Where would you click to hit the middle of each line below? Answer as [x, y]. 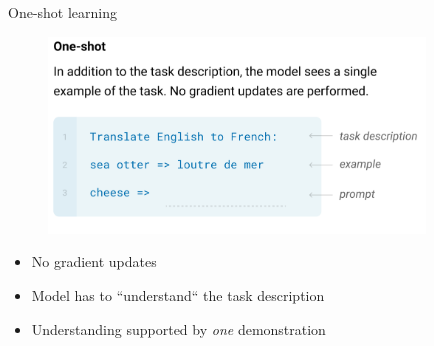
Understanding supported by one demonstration [178, 328]
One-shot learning [63, 12]
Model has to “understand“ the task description [178, 295]
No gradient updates [94, 261]
